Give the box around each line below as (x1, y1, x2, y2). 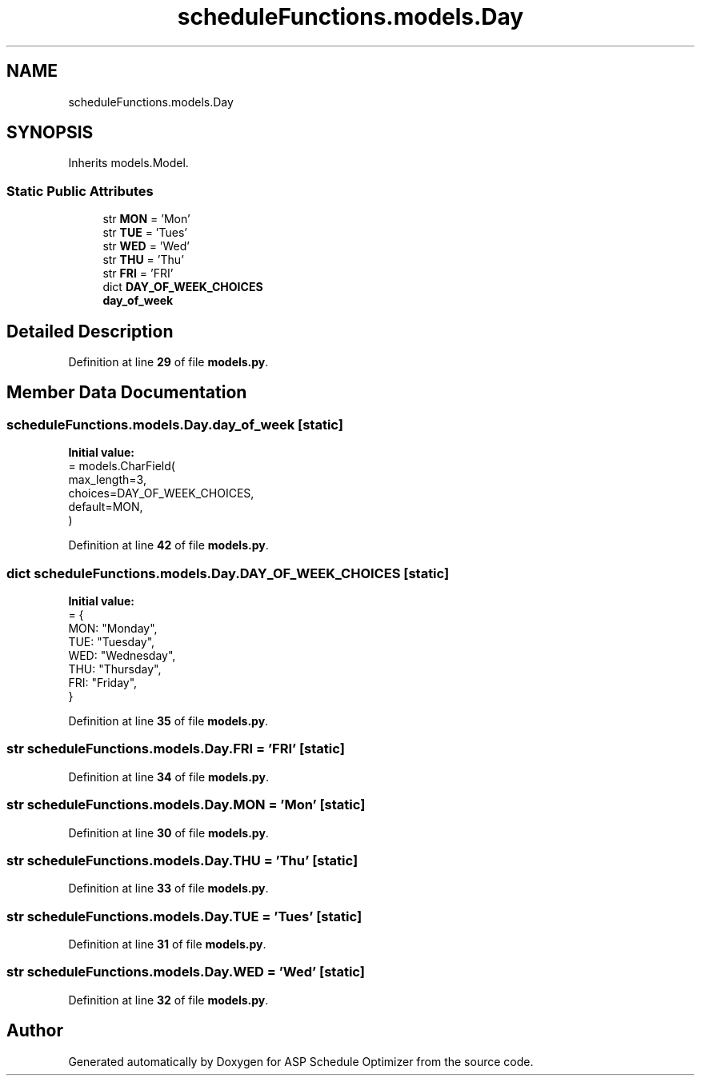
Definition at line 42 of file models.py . (68, 538, 269, 553)
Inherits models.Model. (68, 156, 189, 170)
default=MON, (68, 500, 143, 514)
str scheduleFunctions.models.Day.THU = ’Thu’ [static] (6, 852, 359, 868)
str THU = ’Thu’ (102, 253, 184, 267)
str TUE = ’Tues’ (102, 226, 187, 240)
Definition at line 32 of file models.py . (68, 992, 269, 1007)
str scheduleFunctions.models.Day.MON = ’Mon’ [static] (6, 797, 366, 813)
